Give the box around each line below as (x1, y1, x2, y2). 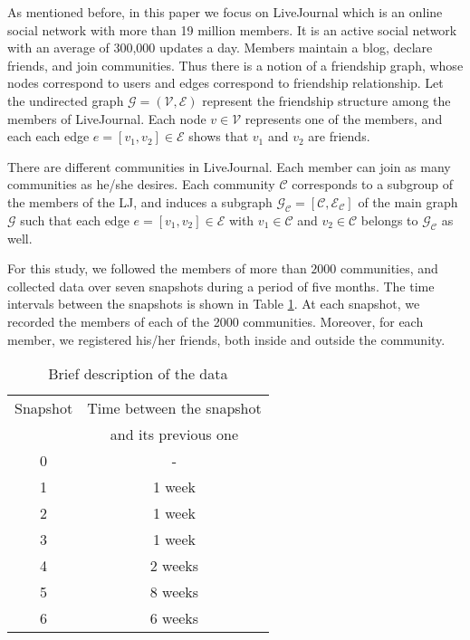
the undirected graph (7, 91, 124, 110)
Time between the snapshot (87, 397, 262, 419)
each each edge (7, 127, 90, 146)
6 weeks (149, 607, 199, 629)
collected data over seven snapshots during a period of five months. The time (7, 276, 435, 295)
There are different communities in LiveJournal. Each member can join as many (7, 157, 451, 176)
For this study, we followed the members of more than (7, 259, 307, 278)
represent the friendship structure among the (202, 91, 451, 110)
